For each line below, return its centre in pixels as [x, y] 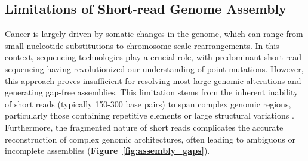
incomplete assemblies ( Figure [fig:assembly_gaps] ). [107, 151]
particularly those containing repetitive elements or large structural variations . [150, 115]
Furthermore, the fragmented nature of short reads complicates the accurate [144, 127]
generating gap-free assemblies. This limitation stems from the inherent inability [152, 92]
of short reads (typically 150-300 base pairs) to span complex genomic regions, [148, 103]
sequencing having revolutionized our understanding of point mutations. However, [154, 68]
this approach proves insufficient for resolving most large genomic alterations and [153, 80]
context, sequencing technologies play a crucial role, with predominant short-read [153, 57]
